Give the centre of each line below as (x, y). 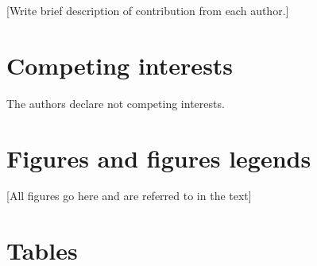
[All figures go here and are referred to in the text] (129, 196)
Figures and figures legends (159, 158)
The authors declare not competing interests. (116, 103)
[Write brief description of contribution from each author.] (148, 10)
